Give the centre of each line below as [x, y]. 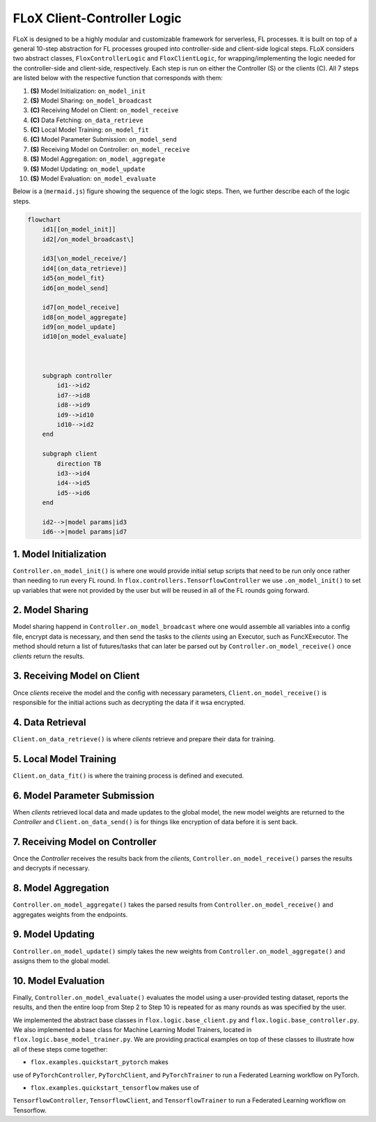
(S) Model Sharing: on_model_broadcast [91, 100]
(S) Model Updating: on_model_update [88, 169]
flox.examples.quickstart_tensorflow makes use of [115, 1087]
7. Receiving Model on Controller [85, 841]
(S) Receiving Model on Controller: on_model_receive [110, 149]
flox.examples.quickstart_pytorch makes [99, 1062]
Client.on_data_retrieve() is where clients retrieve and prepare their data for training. [144, 738]
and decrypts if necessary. [51, 868]
